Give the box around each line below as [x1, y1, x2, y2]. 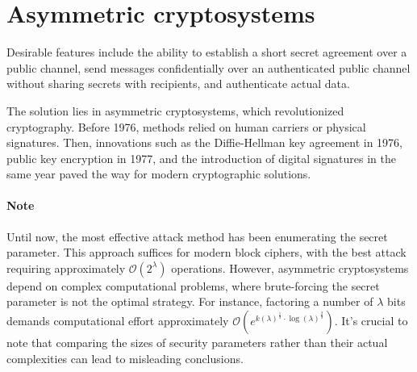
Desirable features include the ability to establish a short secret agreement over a [6, 44, 407, 61]
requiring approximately [6, 259, 126, 276]
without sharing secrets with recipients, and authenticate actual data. [6, 75, 350, 92]
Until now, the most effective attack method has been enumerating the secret [6, 228, 388, 245]
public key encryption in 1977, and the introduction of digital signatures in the [6, 149, 396, 166]
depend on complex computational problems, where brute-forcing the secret [6, 277, 380, 294]
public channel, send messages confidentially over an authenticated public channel [6, 59, 411, 76]
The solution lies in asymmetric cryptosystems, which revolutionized [6, 102, 344, 119]
